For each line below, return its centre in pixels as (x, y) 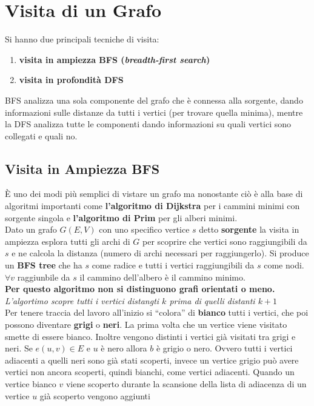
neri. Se (19, 348)
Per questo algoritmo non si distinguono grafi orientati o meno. (140, 289)
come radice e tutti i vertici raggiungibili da (173, 265)
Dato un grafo (31, 229)
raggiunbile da (44, 277)
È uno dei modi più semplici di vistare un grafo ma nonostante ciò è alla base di (154, 194)
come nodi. (284, 265)
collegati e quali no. (41, 135)
